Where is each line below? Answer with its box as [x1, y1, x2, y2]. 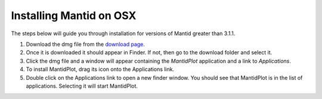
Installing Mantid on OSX [11, 9, 137, 22]
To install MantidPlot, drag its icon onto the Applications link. [26, 66, 175, 73]
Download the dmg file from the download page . [26, 41, 145, 48]
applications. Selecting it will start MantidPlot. [26, 82, 138, 89]
